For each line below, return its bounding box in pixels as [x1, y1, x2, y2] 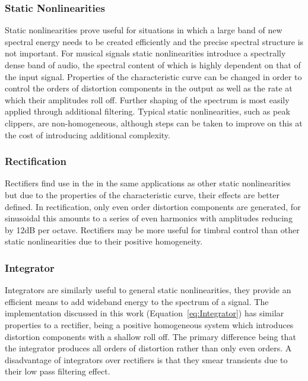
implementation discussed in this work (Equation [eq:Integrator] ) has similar [5, 307, 284, 319]
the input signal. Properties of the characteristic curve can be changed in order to [5, 70, 302, 82]
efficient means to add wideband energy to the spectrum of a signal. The [5, 295, 269, 307]
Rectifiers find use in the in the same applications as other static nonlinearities [5, 177, 291, 189]
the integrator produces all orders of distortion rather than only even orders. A [5, 342, 292, 354]
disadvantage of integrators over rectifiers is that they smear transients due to [5, 353, 288, 366]
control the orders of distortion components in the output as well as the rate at [5, 82, 293, 94]
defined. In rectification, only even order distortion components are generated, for [5, 200, 301, 212]
